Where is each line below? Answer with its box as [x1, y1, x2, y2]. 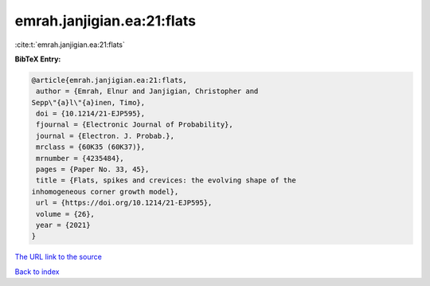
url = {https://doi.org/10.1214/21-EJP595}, [36, 198, 213, 207]
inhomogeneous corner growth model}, [31, 187, 179, 196]
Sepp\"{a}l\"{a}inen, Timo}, [31, 98, 146, 107]
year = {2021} [36, 221, 91, 229]
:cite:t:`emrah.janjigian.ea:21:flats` [14, 40, 125, 49]
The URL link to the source [14, 252, 103, 262]
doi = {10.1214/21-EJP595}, [36, 109, 146, 119]
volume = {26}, [36, 210, 96, 218]
